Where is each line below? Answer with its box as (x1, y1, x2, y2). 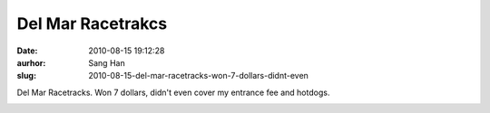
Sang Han (88, 57, 126, 68)
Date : (16, 45, 38, 56)
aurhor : (16, 57, 46, 68)
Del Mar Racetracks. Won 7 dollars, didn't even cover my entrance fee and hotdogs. (16, 87, 330, 98)
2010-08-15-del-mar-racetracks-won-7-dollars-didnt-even (88, 71, 309, 81)
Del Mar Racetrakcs (16, 14, 168, 33)
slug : (16, 71, 36, 81)
